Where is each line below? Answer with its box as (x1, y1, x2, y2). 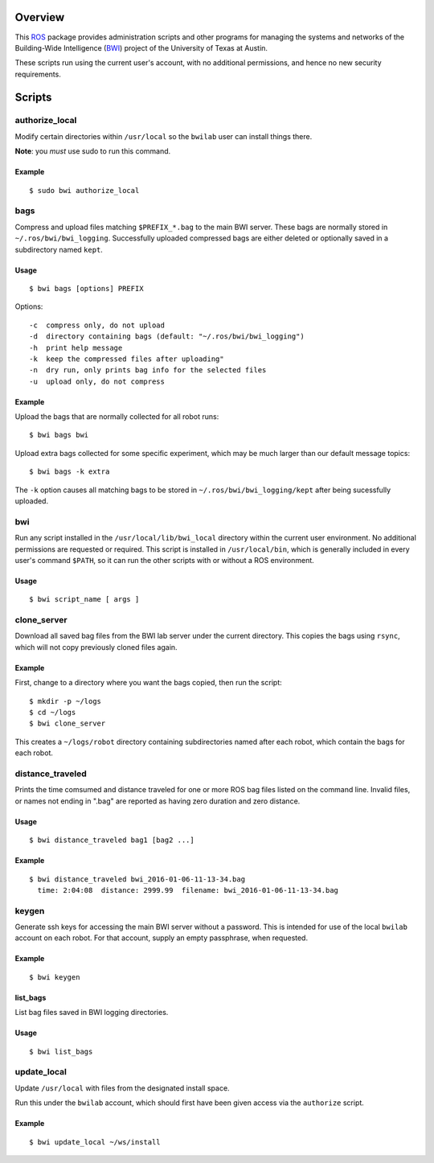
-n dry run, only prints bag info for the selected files (29, 366, 267, 375)
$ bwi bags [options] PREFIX (29, 284, 144, 293)
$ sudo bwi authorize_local (29, 186, 140, 195)
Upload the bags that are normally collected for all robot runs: (14, 412, 219, 421)
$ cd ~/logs (29, 708, 76, 717)
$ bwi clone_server (29, 719, 106, 728)
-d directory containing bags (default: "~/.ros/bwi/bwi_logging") (29, 332, 305, 341)
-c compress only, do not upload (29, 320, 165, 330)
